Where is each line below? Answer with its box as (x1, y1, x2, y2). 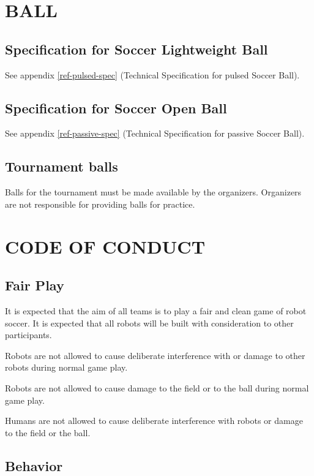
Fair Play (5, 276, 64, 295)
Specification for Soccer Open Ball (5, 98, 227, 117)
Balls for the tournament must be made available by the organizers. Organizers (5, 186, 302, 198)
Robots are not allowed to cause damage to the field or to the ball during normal (5, 381, 309, 394)
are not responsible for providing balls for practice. (5, 197, 195, 210)
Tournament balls (5, 157, 118, 176)
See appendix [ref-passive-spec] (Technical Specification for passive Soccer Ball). (5, 127, 305, 140)
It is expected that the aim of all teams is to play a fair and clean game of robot (5, 304, 307, 317)
